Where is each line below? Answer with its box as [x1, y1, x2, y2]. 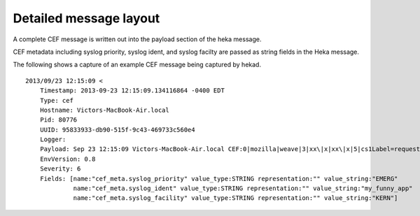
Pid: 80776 [39, 116, 78, 124]
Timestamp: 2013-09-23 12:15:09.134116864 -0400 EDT [39, 87, 225, 94]
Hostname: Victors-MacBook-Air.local [39, 106, 169, 114]
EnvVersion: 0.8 [39, 154, 96, 163]
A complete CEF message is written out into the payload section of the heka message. [13, 35, 262, 43]
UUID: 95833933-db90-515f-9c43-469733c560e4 [39, 126, 195, 134]
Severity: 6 [39, 165, 81, 173]
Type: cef [39, 96, 73, 104]
